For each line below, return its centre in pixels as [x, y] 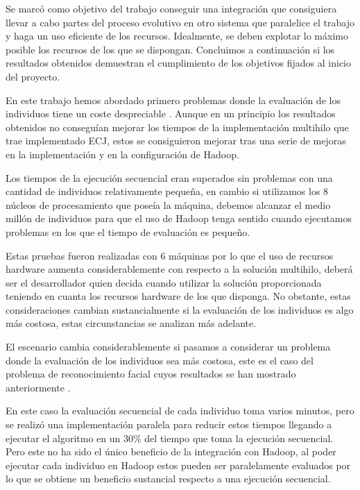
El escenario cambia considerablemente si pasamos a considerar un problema [168, 347]
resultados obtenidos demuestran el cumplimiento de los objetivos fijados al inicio [179, 63]
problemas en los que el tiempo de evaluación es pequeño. [128, 231]
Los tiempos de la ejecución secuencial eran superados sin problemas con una [169, 177]
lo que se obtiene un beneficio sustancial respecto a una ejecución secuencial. [168, 479]
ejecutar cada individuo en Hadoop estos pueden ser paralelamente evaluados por [178, 465]
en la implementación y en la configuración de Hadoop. [122, 154]
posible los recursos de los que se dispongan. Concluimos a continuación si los [170, 49]
